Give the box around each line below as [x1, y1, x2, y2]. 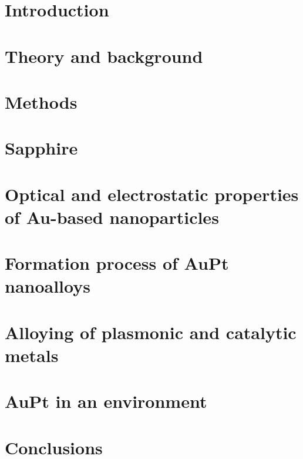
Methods [5, 89, 78, 113]
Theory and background [5, 43, 203, 68]
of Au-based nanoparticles [5, 205, 219, 229]
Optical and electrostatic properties [5, 182, 299, 206]
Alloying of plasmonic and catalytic [5, 320, 297, 344]
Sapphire [5, 136, 78, 160]
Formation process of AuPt [5, 251, 229, 275]
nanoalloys [5, 274, 90, 298]
